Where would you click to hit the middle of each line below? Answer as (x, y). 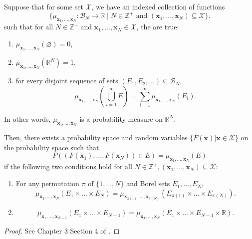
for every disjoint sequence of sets (67, 81)
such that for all (29, 27)
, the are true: (158, 27)
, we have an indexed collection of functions (158, 6)
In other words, (27, 119)
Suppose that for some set (44, 6)
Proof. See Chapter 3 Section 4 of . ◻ (62, 231)
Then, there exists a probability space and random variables (96, 137)
